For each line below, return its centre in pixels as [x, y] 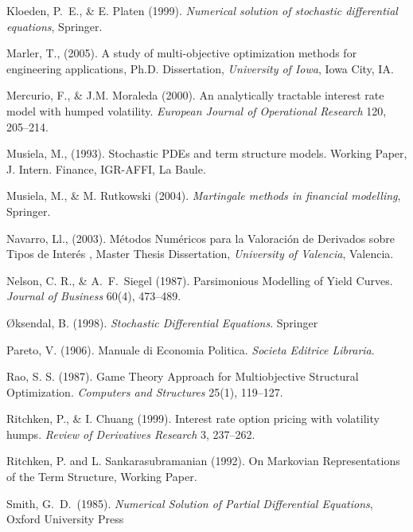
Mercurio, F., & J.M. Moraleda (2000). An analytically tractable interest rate [195, 95]
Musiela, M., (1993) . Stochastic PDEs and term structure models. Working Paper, [207, 153]
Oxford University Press [65, 519]
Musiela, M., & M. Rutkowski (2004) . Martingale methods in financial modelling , [204, 196]
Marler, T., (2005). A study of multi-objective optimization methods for [182, 53]
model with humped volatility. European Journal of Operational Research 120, [197, 110]
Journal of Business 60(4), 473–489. [94, 296]
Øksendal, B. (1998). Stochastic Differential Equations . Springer [162, 322]
